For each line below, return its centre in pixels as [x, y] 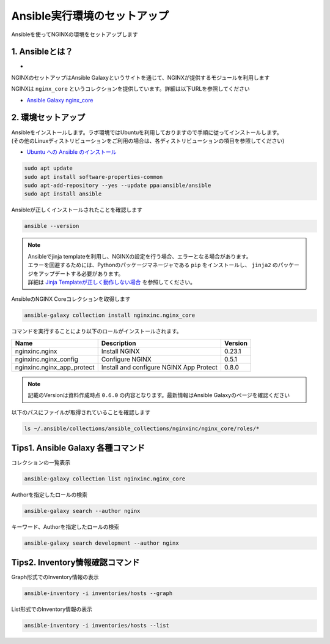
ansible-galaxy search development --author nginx [102, 543]
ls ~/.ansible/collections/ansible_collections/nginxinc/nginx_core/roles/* [142, 428]
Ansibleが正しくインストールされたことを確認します [77, 210]
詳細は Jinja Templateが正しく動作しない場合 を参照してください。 [112, 282]
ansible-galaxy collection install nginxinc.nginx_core [110, 315]
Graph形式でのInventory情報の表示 [55, 577]
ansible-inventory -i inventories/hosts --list [97, 626]
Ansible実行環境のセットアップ [90, 16]
